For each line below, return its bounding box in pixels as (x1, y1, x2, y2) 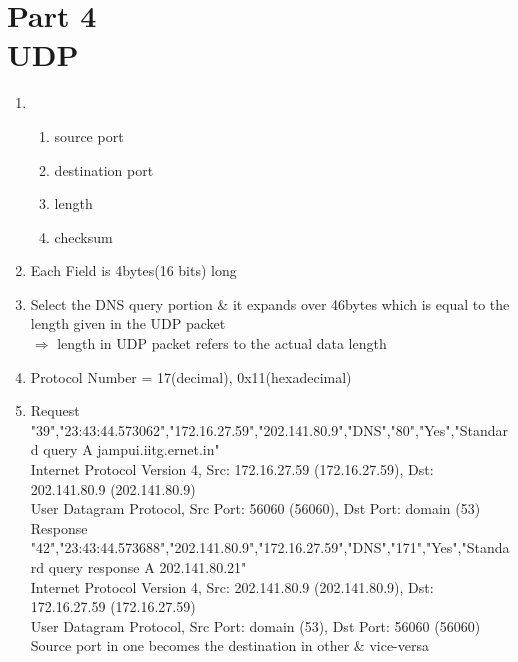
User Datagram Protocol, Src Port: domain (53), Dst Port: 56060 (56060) (30, 615, 481, 636)
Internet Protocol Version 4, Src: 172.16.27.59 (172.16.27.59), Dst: (30, 459, 434, 480)
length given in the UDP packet (30, 313, 226, 334)
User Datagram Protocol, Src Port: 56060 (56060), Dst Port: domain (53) (30, 498, 481, 519)
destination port (54, 159, 154, 180)
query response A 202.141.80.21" (48, 557, 247, 577)
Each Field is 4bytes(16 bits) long (30, 260, 237, 281)
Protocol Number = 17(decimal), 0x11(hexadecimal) (30, 366, 352, 387)
